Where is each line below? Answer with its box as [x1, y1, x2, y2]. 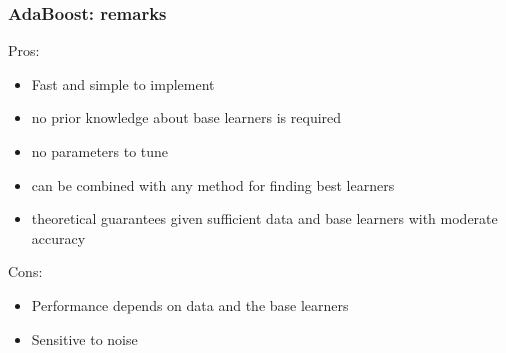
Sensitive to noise [31, 328, 138, 349]
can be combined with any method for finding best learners [31, 174, 395, 195]
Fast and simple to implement [31, 73, 215, 94]
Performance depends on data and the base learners [31, 294, 349, 315]
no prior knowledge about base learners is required [31, 107, 342, 128]
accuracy [31, 227, 86, 248]
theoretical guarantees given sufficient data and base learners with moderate [31, 208, 498, 229]
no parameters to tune [31, 141, 169, 161]
